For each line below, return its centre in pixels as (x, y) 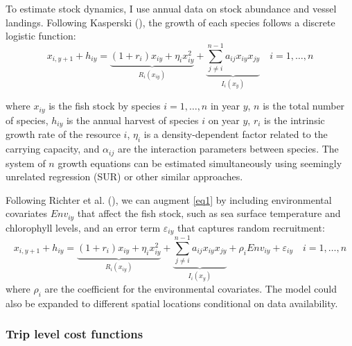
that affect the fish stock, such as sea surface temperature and (209, 213)
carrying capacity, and (53, 149)
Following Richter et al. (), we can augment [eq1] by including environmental (169, 199)
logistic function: (41, 36)
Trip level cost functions (74, 334)
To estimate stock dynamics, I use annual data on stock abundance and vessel (171, 8)
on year (224, 120)
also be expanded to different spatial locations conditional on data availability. (172, 303)
